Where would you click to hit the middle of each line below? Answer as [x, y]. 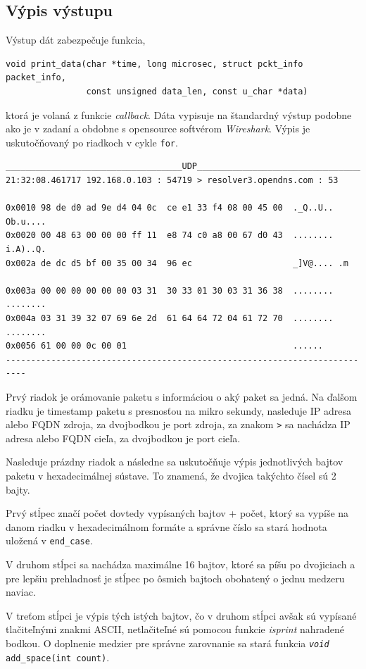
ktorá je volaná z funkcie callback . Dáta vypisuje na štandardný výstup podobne [179, 114]
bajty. [18, 489]
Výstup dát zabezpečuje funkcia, [76, 40]
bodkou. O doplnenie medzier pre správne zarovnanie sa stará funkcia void [168, 643]
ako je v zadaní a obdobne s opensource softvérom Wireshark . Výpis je [158, 129]
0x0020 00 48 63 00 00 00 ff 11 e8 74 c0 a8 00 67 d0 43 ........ [170, 236]
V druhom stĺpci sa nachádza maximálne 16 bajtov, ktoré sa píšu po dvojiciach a [181, 564]
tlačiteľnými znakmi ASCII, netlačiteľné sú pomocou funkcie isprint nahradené [175, 629]
